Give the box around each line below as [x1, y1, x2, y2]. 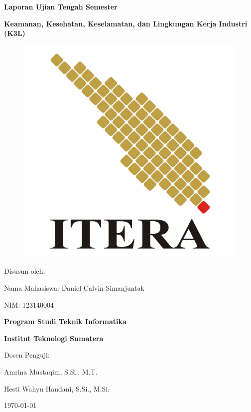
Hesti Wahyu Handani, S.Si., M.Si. [4, 383, 110, 394]
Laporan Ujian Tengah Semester [4, 1, 118, 11]
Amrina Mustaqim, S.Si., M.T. [4, 366, 98, 377]
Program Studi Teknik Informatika [4, 316, 126, 327]
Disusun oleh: [4, 266, 45, 276]
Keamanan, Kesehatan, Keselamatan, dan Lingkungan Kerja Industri [4, 18, 248, 28]
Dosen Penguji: [4, 350, 50, 360]
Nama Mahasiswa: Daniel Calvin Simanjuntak [4, 282, 144, 293]
